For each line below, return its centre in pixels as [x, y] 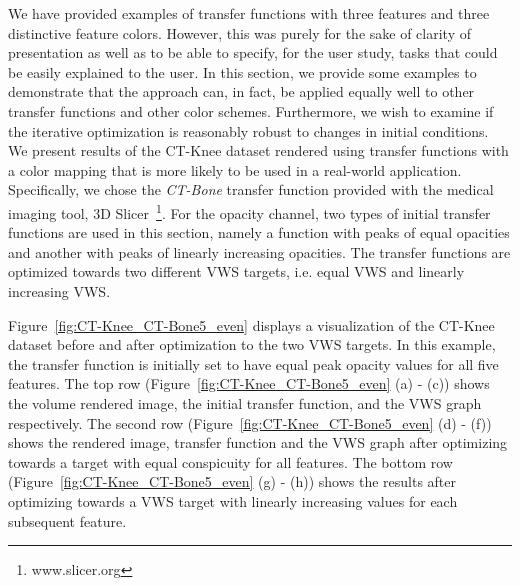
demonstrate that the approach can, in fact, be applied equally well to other [241, 91]
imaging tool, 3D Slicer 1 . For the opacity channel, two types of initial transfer [249, 211]
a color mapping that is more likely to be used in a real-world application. [235, 169]
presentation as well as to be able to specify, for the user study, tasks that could [253, 52]
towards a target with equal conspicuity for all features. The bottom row [230, 461]
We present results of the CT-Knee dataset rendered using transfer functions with [258, 150]
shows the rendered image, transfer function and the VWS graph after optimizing [258, 442]
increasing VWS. [59, 290]
